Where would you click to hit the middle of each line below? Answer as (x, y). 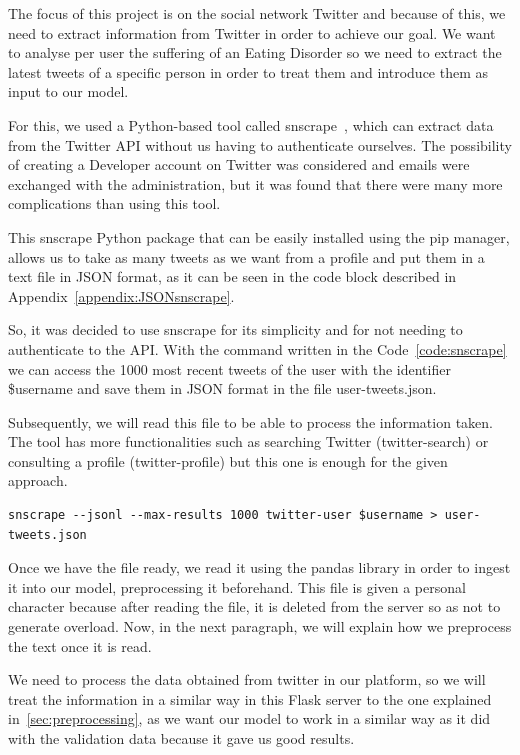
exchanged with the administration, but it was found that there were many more (255, 183)
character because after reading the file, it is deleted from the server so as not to (254, 606)
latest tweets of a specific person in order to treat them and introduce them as (248, 71)
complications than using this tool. (114, 203)
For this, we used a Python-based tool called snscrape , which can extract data (251, 124)
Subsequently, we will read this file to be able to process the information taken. (250, 421)
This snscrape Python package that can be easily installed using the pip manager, (259, 236)
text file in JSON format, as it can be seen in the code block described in (232, 276)
